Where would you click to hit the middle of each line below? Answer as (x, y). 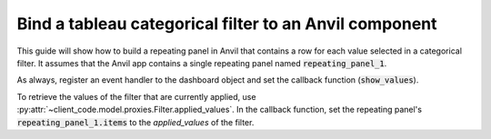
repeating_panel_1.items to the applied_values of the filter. (135, 122)
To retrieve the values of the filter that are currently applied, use (136, 96)
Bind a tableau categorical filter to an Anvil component (227, 24)
